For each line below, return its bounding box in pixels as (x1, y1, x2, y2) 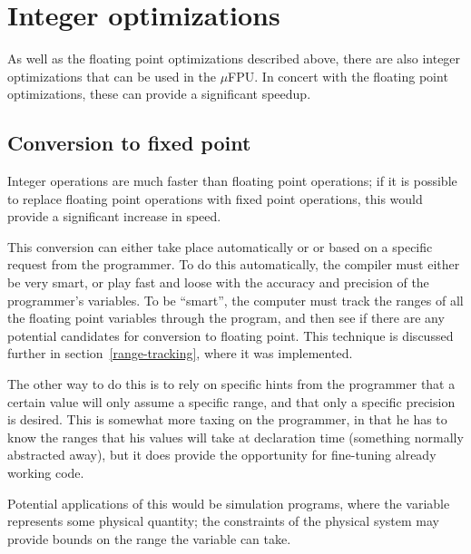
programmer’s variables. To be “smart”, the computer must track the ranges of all (7, 290, 464, 309)
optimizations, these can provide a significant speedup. (7, 84, 311, 103)
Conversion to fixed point (7, 129, 251, 157)
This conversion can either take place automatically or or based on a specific (7, 237, 433, 256)
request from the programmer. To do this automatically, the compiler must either (7, 255, 460, 274)
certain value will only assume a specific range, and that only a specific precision (7, 392, 456, 411)
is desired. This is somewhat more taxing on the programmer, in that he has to (7, 410, 447, 429)
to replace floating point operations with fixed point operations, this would (7, 189, 423, 208)
